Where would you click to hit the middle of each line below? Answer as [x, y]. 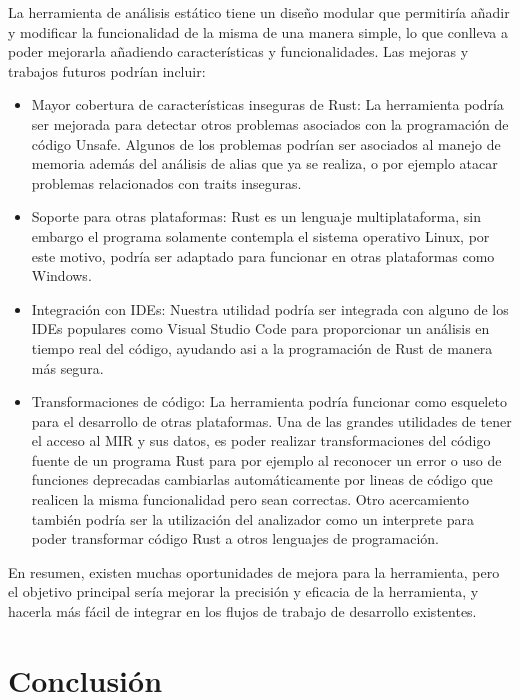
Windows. [61, 275]
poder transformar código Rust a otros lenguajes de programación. [235, 538]
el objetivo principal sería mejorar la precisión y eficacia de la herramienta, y [243, 591]
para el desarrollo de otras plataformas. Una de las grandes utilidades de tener [271, 420]
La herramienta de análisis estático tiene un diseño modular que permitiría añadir [259, 12]
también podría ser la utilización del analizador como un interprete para [252, 518]
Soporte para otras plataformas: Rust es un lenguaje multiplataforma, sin [256, 216]
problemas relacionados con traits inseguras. [166, 182]
